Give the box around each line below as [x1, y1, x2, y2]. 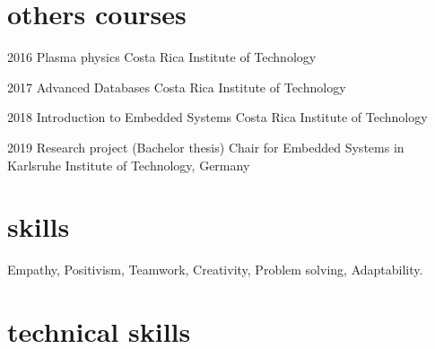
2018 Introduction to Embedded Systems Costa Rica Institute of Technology [7, 108, 428, 127]
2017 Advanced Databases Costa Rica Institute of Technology [7, 77, 346, 96]
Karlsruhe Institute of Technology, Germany [7, 155, 250, 174]
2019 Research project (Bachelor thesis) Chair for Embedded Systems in [7, 137, 405, 156]
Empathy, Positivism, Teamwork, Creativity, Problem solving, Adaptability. [7, 260, 423, 279]
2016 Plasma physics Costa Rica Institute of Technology [7, 48, 317, 66]
